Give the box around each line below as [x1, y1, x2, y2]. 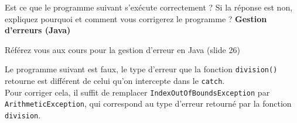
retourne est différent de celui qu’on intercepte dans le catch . [5, 75, 225, 87]
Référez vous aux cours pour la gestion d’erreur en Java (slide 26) [5, 43, 240, 55]
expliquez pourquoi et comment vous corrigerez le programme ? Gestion [5, 12, 267, 24]
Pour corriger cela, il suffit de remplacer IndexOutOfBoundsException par [5, 86, 270, 98]
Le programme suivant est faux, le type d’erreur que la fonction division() [5, 63, 278, 75]
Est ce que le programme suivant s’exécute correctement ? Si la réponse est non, [5, 1, 293, 13]
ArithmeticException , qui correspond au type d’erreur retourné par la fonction [5, 97, 292, 110]
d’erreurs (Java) [5, 24, 71, 36]
